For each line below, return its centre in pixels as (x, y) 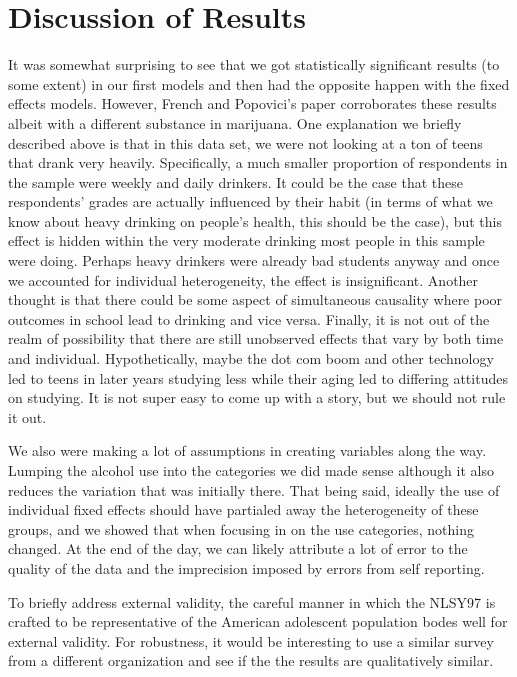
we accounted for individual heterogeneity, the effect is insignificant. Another (243, 279)
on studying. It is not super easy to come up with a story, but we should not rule (257, 397)
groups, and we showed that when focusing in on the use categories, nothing (241, 528)
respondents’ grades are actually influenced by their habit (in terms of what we (250, 201)
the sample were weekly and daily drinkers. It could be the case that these (235, 181)
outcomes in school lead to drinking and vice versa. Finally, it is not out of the (249, 318)
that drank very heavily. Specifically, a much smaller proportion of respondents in (258, 162)
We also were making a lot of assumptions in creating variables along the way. (247, 450)
